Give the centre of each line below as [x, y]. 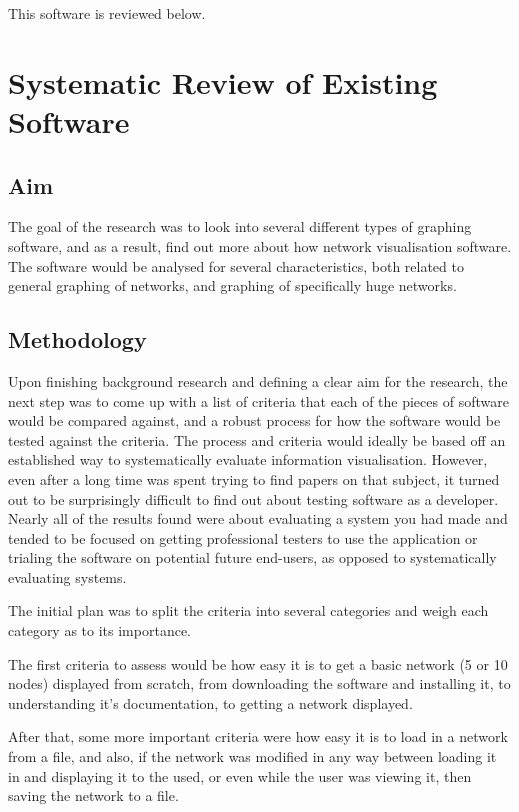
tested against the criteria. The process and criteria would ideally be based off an [257, 439]
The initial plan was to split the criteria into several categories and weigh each [248, 610]
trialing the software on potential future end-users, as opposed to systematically [252, 557]
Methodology [77, 339]
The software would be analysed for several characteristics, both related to [236, 265]
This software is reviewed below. [107, 13]
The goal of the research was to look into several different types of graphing [240, 226]
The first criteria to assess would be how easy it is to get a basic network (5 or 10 [258, 663]
